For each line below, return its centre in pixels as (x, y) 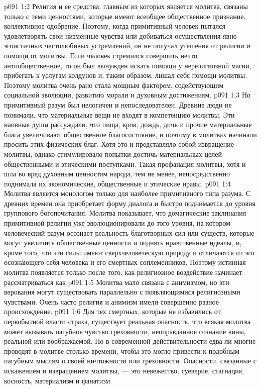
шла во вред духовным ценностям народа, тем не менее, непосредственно (117, 174)
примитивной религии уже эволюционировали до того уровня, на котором (117, 223)
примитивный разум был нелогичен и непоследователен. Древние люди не (118, 104)
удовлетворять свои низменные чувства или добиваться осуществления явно (120, 35)
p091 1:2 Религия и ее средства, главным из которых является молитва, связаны (126, 6)
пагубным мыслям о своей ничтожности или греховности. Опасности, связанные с (130, 361)
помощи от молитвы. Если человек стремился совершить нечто (101, 55)
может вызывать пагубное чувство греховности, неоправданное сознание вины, (125, 331)
